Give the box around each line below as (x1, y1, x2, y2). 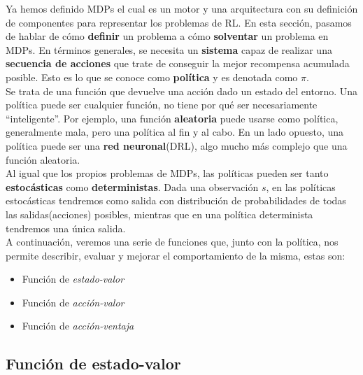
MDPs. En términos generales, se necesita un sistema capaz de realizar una (6, 42, 332, 57)
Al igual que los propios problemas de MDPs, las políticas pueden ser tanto (6, 166, 329, 181)
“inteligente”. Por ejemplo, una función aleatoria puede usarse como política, (6, 111, 339, 125)
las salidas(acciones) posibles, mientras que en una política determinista (6, 206, 313, 221)
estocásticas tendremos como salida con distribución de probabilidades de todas (6, 193, 346, 208)
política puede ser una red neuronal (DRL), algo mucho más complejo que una (6, 138, 348, 153)
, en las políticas (266, 179, 336, 194)
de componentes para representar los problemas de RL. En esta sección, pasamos (6, 15, 352, 29)
